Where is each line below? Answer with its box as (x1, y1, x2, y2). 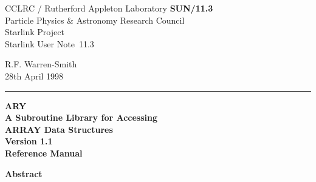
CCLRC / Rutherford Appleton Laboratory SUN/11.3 (5, 2, 213, 14)
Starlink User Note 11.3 (5, 37, 94, 50)
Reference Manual (5, 146, 83, 159)
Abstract (5, 167, 43, 180)
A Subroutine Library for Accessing (5, 111, 158, 124)
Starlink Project (5, 25, 64, 38)
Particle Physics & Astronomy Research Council (5, 13, 185, 26)
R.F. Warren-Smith (5, 58, 77, 70)
